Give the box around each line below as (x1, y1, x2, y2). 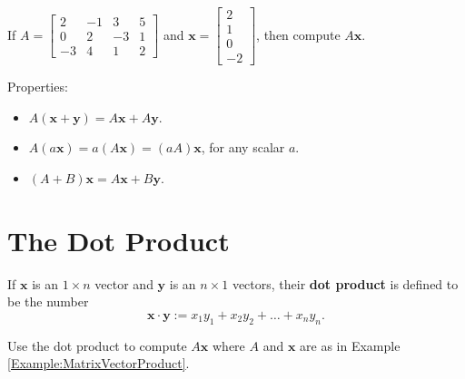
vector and (94, 274, 153, 293)
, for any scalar (201, 138, 285, 157)
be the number (7, 292, 89, 311)
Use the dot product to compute (7, 335, 187, 355)
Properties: (7, 77, 68, 96)
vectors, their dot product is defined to (232, 274, 459, 293)
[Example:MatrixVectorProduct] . (7, 354, 190, 373)
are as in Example (300, 335, 401, 355)
